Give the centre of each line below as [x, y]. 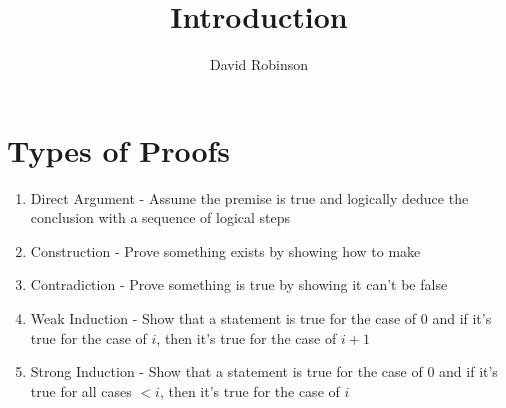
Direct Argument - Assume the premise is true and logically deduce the [249, 197]
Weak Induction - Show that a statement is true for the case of [223, 318]
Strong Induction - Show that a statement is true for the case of [226, 371]
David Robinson [259, 64]
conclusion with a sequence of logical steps [160, 217]
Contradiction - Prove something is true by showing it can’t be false [239, 284]
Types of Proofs [119, 149]
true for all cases [81, 390]
